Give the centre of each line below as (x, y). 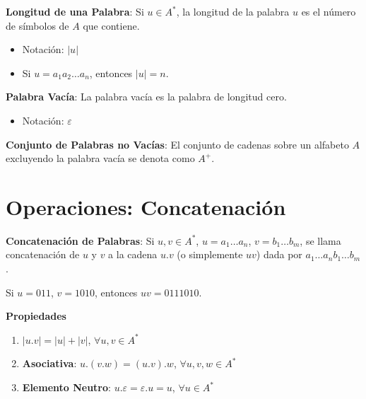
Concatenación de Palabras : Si (80, 240)
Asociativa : (49, 363)
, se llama (320, 240)
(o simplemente (210, 254)
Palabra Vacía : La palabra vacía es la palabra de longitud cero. (146, 97)
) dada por (279, 254)
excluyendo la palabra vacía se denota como (100, 158)
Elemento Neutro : (66, 387)
